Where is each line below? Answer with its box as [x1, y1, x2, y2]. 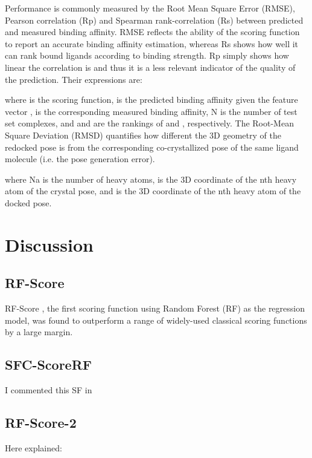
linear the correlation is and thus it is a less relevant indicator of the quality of [5, 61, 296, 73]
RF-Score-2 [5, 413, 77, 432]
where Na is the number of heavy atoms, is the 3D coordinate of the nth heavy [5, 172, 297, 185]
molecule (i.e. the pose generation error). [5, 152, 155, 165]
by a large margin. [5, 326, 73, 338]
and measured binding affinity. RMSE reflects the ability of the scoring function [5, 25, 300, 38]
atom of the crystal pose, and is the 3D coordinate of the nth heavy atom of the [5, 185, 301, 197]
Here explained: [5, 441, 62, 454]
